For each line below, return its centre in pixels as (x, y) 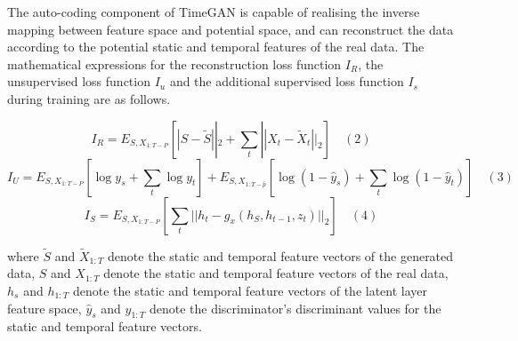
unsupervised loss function (79, 81)
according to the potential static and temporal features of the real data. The (216, 47)
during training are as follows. (89, 98)
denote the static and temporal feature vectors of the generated (281, 255)
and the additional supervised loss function (287, 81)
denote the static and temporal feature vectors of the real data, (276, 273)
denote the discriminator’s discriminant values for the (295, 308)
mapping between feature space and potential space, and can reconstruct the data (231, 29)
